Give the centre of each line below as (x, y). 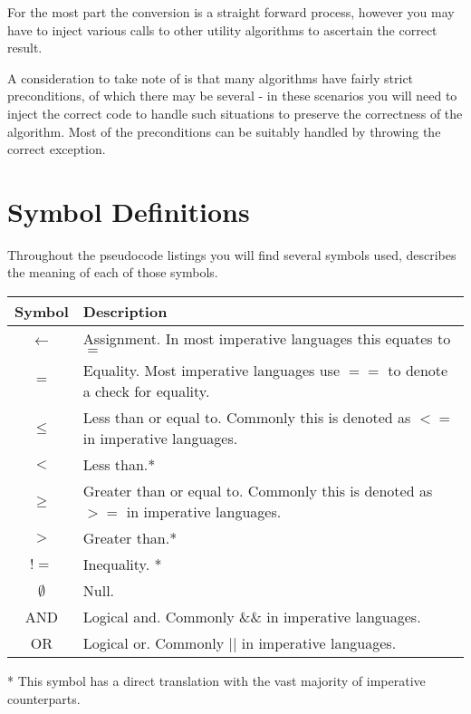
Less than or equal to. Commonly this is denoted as (247, 418)
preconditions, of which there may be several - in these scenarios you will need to (232, 96)
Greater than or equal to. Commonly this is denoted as (258, 491)
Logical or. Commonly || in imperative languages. (240, 643)
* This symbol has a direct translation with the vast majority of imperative (216, 681)
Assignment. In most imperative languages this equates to (267, 339)
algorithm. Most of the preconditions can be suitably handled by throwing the (224, 131)
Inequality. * (122, 564)
